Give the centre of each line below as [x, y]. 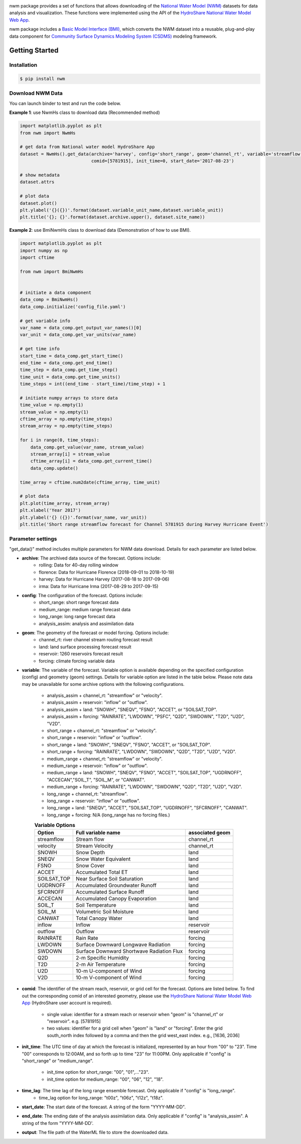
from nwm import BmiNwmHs [52, 271]
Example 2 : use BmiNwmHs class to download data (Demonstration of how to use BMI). [100, 230]
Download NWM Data [36, 93]
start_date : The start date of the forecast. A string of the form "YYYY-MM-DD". [104, 1107]
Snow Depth [91, 852]
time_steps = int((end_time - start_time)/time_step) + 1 [93, 384]
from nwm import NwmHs [48, 133]
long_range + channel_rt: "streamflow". [87, 794]
